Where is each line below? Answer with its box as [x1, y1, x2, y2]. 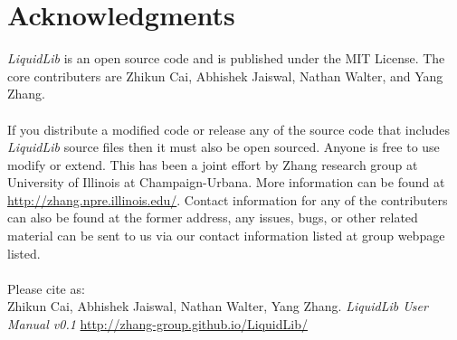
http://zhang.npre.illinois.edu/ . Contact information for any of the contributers [7, 190, 448, 209]
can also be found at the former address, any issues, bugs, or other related [7, 208, 418, 227]
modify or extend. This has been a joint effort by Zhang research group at [7, 155, 418, 174]
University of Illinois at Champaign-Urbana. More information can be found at [7, 173, 445, 192]
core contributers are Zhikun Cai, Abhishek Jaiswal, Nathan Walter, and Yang [7, 66, 443, 85]
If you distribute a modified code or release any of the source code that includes [7, 119, 450, 138]
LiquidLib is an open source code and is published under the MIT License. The [7, 49, 445, 68]
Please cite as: [7, 279, 85, 297]
